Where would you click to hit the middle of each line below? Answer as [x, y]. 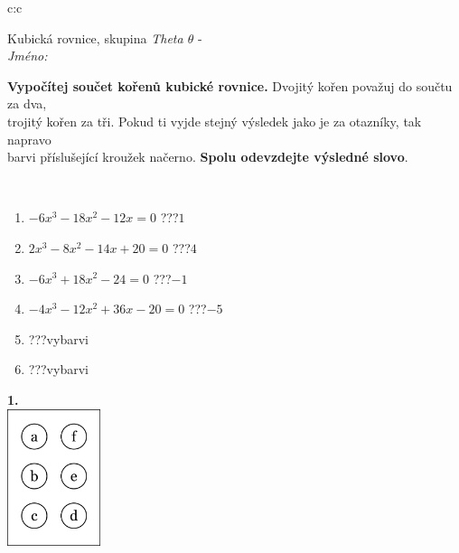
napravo [29, 139]
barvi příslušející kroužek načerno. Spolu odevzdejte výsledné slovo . [208, 157]
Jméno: [28, 56]
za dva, [27, 103]
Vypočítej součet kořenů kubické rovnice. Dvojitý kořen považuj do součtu [230, 85]
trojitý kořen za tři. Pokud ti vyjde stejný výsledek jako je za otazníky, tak [215, 121]
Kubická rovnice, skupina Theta [95, 37]
